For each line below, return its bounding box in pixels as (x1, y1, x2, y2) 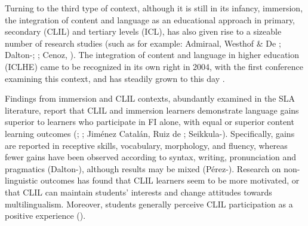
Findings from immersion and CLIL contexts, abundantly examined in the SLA (5, 92, 295, 105)
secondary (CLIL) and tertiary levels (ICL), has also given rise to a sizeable (5, 25, 282, 38)
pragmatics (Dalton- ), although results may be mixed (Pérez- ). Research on (5, 162, 281, 175)
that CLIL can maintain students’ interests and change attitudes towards (5, 185, 272, 198)
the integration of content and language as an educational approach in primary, (5, 13, 295, 26)
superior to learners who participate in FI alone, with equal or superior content (5, 115, 294, 128)
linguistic (5, 174, 38, 187)
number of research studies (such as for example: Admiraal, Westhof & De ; (5, 36, 281, 49)
